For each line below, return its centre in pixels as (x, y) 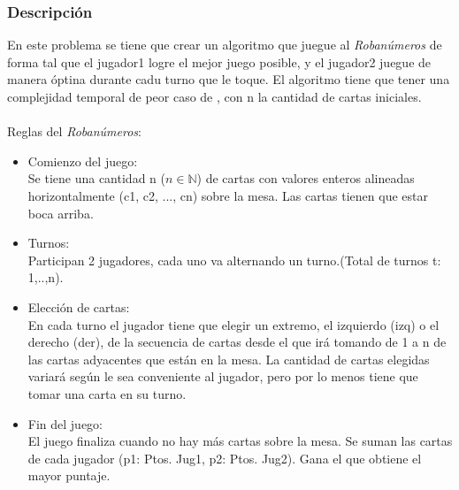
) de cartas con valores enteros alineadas (306, 178)
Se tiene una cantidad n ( (96, 178)
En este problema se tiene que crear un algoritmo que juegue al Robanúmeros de (225, 45)
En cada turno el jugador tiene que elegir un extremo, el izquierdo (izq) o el (233, 324)
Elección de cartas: (79, 306)
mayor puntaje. (69, 475)
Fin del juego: (65, 423)
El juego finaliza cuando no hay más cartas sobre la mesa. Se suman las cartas (240, 441)
